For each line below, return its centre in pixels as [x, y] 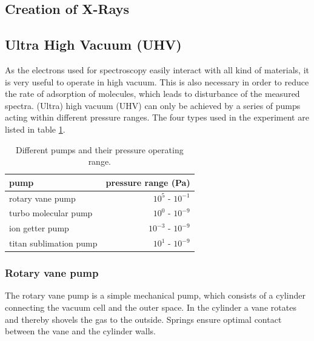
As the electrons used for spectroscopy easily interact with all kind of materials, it [157, 69]
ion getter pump [39, 228]
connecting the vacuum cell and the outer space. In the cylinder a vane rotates [151, 307]
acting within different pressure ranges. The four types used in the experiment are [157, 117]
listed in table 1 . [35, 129]
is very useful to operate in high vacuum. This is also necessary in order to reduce [157, 81]
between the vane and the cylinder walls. [80, 331]
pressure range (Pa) [148, 182]
